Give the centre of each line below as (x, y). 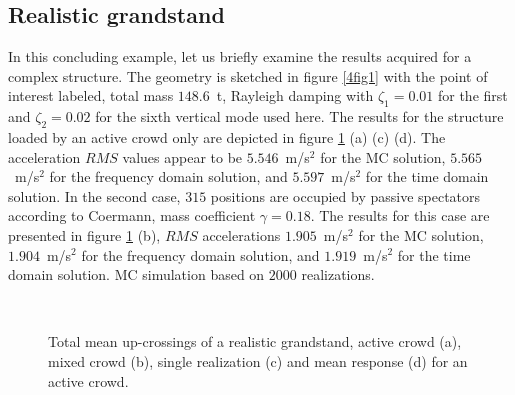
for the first (472, 95)
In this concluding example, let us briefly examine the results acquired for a (240, 56)
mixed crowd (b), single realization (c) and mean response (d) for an (258, 360)
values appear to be (182, 156)
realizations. (338, 274)
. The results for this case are (400, 215)
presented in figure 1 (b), (84, 234)
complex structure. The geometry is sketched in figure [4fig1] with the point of (248, 75)
